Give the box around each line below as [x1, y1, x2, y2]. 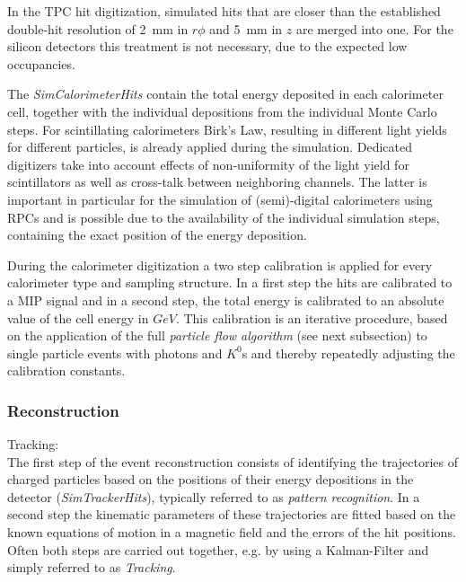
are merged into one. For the [295, 19, 453, 38]
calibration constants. [7, 361, 126, 380]
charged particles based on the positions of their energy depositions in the [7, 470, 414, 489]
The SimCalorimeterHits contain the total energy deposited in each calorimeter [7, 84, 444, 103]
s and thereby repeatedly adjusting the [242, 343, 455, 362]
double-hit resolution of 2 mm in [7, 19, 189, 38]
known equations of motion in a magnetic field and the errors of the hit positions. [7, 523, 456, 542]
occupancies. [7, 54, 75, 73]
